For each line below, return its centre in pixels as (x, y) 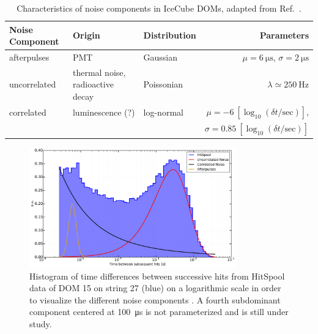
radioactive (93, 84)
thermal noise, (99, 72)
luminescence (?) (104, 112)
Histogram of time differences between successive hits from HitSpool (157, 276)
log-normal (163, 112)
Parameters (284, 35)
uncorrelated (33, 84)
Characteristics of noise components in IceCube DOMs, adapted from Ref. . (159, 8)
